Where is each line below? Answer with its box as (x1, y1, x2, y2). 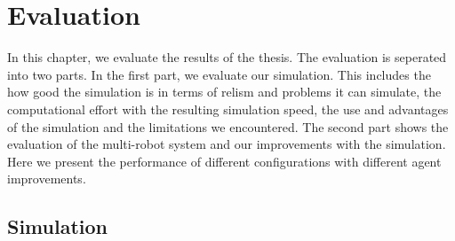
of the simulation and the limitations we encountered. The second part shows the (7, 117, 449, 136)
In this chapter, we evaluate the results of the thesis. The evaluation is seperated (7, 48, 447, 66)
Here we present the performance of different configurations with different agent (7, 152, 442, 170)
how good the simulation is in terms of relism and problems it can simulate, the (7, 82, 442, 101)
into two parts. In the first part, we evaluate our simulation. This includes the (7, 65, 431, 83)
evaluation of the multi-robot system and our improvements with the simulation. (7, 135, 446, 153)
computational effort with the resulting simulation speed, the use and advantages (7, 99, 449, 118)
